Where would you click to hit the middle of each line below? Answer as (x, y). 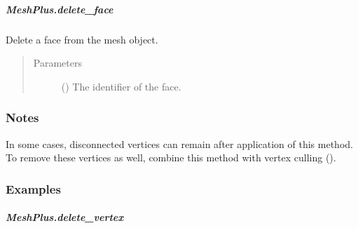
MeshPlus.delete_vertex (65, 217)
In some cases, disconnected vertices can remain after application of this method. (179, 143)
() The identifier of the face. (121, 86)
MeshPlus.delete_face (60, 9)
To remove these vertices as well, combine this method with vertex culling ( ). (171, 157)
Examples (33, 188)
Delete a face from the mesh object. (82, 39)
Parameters (57, 63)
